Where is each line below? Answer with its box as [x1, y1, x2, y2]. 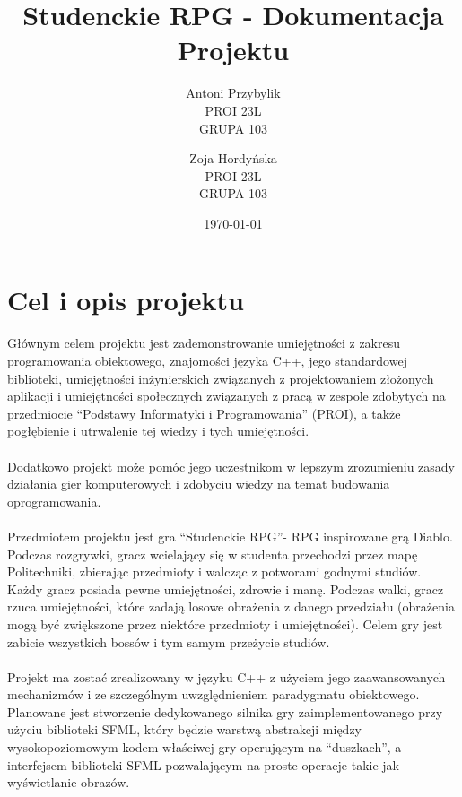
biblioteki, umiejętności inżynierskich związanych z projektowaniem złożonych [7, 368, 434, 387]
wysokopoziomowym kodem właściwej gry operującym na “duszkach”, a [7, 738, 402, 757]
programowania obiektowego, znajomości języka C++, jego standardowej [7, 351, 407, 369]
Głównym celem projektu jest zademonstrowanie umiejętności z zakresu [7, 334, 401, 352]
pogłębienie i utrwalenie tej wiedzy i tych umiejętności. [7, 421, 309, 440]
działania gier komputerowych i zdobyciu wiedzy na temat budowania [7, 474, 390, 493]
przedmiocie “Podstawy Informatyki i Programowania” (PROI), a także [7, 403, 401, 422]
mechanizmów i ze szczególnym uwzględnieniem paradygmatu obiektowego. [7, 685, 420, 704]
